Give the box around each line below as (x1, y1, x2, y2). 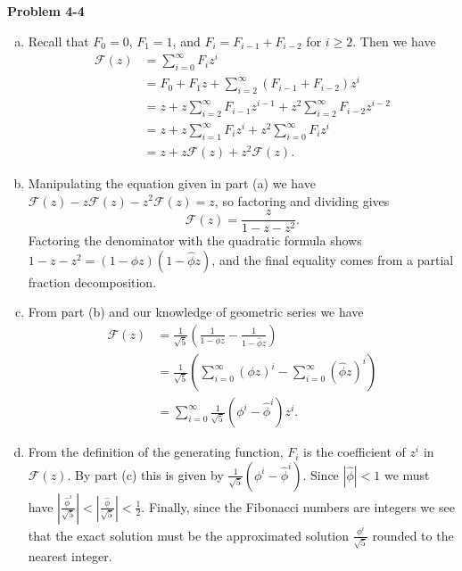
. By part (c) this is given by (67, 465, 224, 484)
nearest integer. (28, 547, 112, 566)
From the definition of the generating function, (28, 443, 284, 461)
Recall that (28, 31, 89, 50)
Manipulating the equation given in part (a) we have (28, 173, 316, 192)
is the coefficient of (303, 443, 406, 461)
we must (384, 465, 430, 484)
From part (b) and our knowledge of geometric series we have (28, 302, 364, 321)
